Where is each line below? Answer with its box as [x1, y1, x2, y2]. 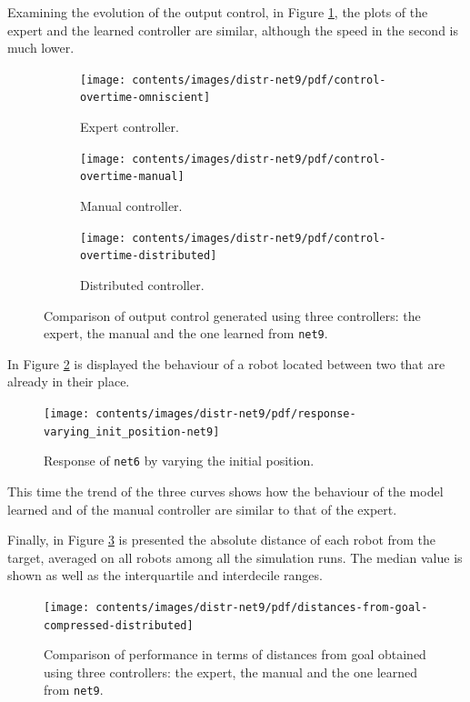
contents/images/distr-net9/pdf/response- [95, 406, 356, 420]
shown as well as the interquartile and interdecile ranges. [7, 566, 323, 585]
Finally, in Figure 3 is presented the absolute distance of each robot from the [7, 530, 436, 549]
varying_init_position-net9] [44, 425, 220, 438]
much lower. [7, 38, 75, 57]
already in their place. [7, 372, 130, 391]
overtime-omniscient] [80, 91, 211, 105]
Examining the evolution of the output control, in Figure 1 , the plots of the [7, 3, 428, 21]
